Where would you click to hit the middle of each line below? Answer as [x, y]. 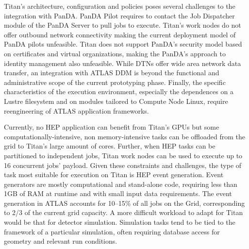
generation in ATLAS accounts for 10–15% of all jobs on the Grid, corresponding [124, 203]
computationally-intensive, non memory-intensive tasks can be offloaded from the [124, 136]
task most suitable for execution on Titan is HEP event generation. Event [114, 174]
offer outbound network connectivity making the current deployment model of [120, 34]
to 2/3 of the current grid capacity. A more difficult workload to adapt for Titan [124, 212]
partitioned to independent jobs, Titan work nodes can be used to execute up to [123, 155]
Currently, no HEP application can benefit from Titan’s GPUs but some [112, 127]
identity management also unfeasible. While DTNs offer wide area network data [123, 63]
